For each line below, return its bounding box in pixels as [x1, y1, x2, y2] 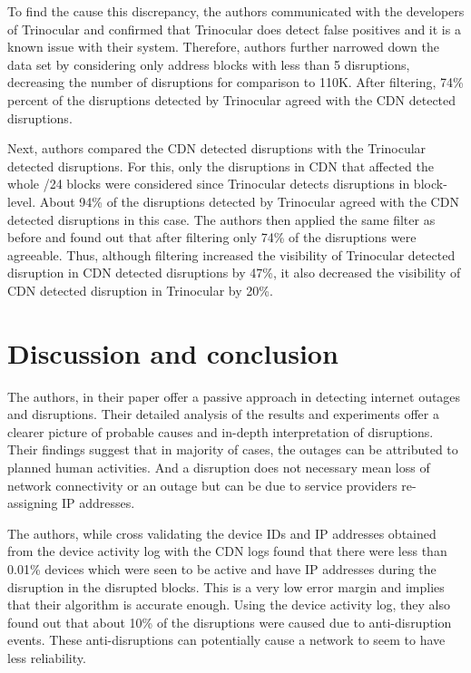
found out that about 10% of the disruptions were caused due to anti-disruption [7, 612, 452, 631]
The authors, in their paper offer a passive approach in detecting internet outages [7, 386, 461, 405]
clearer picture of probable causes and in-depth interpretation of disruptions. [7, 422, 434, 441]
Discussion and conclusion [7, 334, 339, 371]
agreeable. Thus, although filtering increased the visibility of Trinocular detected [7, 245, 456, 264]
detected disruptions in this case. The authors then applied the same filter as [7, 210, 436, 229]
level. [7, 191, 36, 210]
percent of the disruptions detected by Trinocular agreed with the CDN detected [7, 90, 456, 109]
